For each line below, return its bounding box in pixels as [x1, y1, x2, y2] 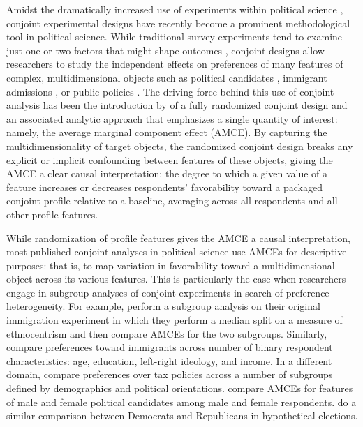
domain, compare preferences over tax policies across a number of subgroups [6, 367, 333, 382]
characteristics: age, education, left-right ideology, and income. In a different [6, 353, 332, 368]
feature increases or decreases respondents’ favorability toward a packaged [6, 179, 323, 194]
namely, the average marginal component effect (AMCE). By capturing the [6, 125, 327, 140]
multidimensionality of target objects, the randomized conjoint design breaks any [6, 138, 353, 153]
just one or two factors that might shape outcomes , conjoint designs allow [6, 43, 325, 57]
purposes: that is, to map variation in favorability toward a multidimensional [6, 257, 335, 272]
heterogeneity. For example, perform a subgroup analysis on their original [6, 299, 320, 313]
